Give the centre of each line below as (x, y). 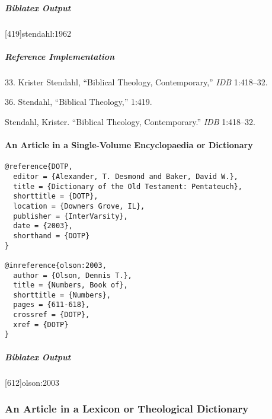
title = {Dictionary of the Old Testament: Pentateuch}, (128, 186)
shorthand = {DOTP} (52, 236)
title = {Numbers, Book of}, (71, 285)
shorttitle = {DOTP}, (56, 196)
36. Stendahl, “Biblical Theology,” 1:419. (79, 102)
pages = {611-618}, (52, 305)
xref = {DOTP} (41, 324)
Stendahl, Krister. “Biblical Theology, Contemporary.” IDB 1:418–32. (130, 121)
